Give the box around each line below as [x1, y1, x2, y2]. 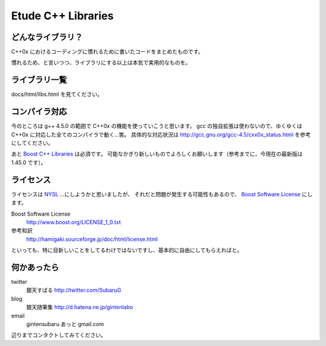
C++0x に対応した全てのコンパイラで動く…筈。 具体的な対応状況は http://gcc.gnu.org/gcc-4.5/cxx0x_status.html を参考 [11, 130, 311, 138]
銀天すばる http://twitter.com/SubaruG [26, 287, 121, 294]
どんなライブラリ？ [11, 32, 83, 42]
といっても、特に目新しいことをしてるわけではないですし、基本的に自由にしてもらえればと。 [11, 246, 243, 254]
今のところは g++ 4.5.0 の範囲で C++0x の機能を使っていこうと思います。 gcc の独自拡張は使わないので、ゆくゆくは [11, 123, 302, 130]
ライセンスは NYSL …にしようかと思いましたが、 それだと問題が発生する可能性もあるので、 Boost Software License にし [11, 190, 313, 197]
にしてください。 [11, 139, 54, 147]
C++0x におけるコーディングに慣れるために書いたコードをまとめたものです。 [11, 48, 203, 56]
